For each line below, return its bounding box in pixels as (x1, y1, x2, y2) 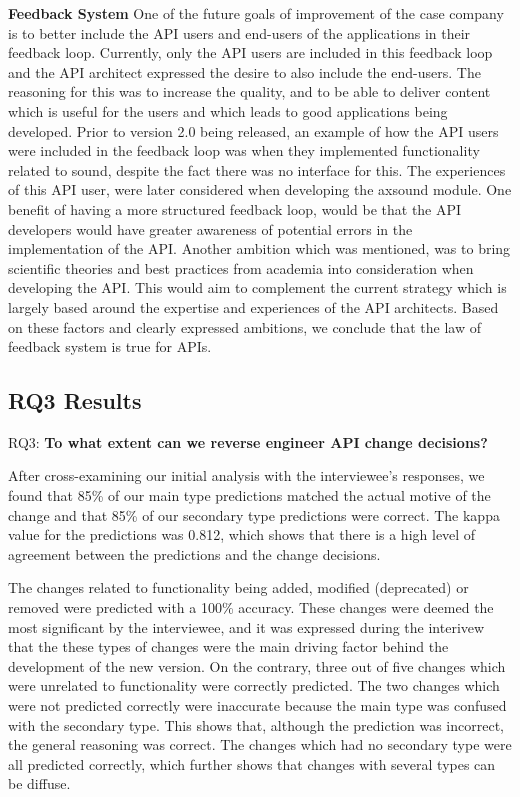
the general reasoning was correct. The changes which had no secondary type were (8, 734, 512, 755)
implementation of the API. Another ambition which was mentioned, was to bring (8, 238, 511, 259)
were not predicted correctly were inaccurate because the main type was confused (8, 695, 507, 716)
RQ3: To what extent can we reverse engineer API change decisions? (8, 431, 488, 452)
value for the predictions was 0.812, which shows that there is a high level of (8, 524, 476, 545)
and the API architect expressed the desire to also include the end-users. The (8, 61, 481, 82)
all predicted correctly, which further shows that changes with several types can (8, 753, 496, 774)
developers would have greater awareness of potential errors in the (8, 218, 413, 239)
